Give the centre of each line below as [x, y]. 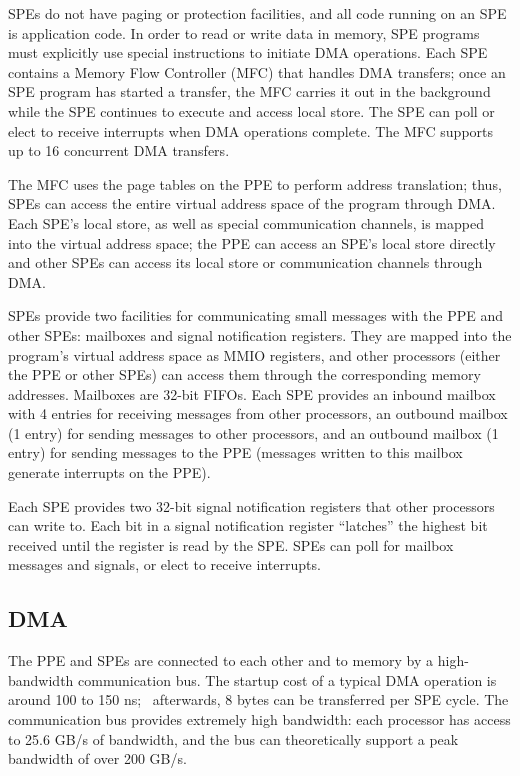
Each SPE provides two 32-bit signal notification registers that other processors [251, 505]
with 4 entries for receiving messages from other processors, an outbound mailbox [258, 413]
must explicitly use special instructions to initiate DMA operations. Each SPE [248, 52]
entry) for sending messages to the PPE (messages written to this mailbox [235, 452]
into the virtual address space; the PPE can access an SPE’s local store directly [252, 242]
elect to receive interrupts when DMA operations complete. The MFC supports [251, 130]
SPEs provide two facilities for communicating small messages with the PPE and [255, 315]
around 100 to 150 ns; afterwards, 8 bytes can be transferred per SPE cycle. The [258, 699]
